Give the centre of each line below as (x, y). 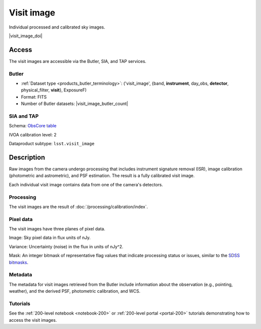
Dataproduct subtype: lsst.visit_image (52, 144)
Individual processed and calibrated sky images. (57, 27)
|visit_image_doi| (26, 36)
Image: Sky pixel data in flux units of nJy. (50, 238)
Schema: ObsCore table (33, 126)
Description (27, 157)
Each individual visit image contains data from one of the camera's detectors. (86, 184)
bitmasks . (19, 262)
